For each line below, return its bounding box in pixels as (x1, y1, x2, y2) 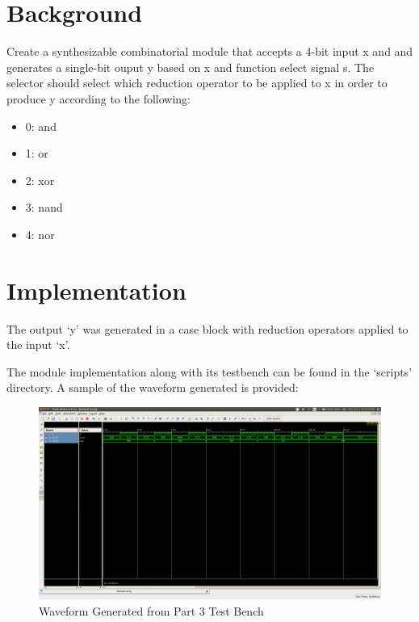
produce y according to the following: (6, 90, 191, 107)
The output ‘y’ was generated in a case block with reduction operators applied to (6, 320, 409, 337)
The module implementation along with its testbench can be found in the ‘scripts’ (6, 363, 413, 380)
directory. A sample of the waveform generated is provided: (6, 379, 299, 396)
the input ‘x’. (6, 336, 70, 353)
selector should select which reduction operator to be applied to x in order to (6, 74, 388, 91)
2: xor (25, 171, 55, 188)
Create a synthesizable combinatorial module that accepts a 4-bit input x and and (6, 43, 413, 60)
